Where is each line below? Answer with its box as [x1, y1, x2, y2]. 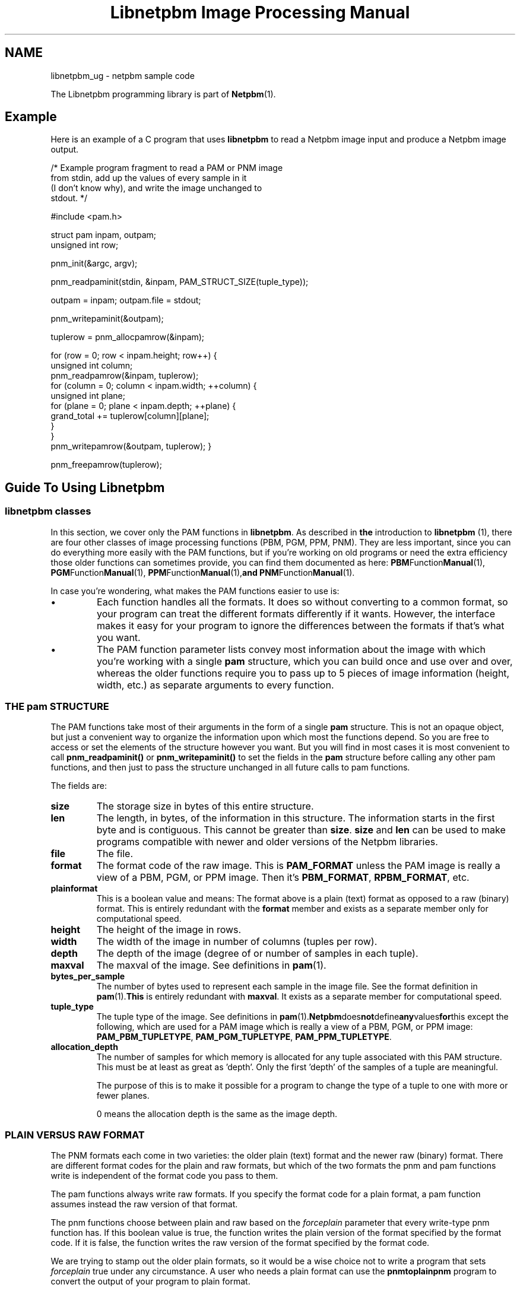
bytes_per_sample [50, 971, 125, 982]
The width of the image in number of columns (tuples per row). [96, 935, 378, 948]
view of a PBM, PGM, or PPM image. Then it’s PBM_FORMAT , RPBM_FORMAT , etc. [96, 871, 470, 884]
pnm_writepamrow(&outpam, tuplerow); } [50, 441, 212, 452]
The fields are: [50, 781, 107, 791]
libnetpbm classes [5, 505, 91, 518]
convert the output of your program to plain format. [50, 1276, 251, 1287]
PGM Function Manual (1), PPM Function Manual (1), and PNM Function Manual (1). [50, 567, 355, 578]
